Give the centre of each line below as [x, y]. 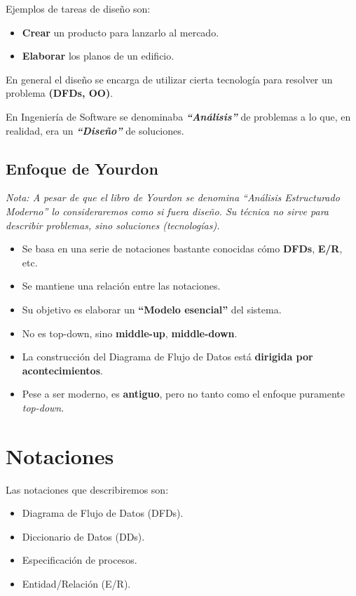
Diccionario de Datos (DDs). [83, 536]
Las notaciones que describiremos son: [87, 489]
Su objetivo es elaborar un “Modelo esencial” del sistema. [152, 309]
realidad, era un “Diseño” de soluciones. [95, 130]
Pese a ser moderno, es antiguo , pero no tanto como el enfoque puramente [183, 394]
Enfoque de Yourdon [82, 168]
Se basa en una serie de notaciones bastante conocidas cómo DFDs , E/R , [182, 249]
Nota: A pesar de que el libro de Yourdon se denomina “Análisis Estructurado [173, 197]
